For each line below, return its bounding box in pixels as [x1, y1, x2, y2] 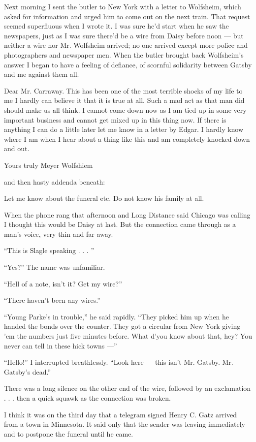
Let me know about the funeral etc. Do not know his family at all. [4, 193, 204, 203]
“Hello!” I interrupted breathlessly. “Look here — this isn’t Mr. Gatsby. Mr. [4, 357, 233, 367]
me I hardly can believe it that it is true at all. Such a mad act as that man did [4, 95, 245, 105]
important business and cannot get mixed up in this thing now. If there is [4, 114, 226, 125]
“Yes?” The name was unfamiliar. [4, 262, 105, 272]
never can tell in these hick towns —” [4, 340, 117, 350]
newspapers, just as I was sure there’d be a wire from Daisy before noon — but [4, 30, 244, 40]
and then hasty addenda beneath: [4, 176, 105, 187]
